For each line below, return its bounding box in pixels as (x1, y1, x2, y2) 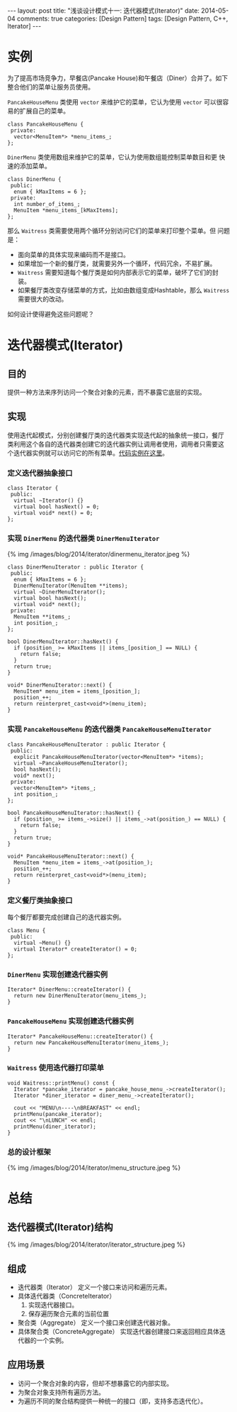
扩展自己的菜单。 (19, 106, 69, 115)
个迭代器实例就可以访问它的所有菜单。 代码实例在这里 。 (7, 449, 168, 457)
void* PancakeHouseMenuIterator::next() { (7, 853, 134, 860)
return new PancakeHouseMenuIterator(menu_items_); (13, 1039, 170, 1046)
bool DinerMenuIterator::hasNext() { (7, 638, 119, 645)
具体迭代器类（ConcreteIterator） (17, 1291, 116, 1300)
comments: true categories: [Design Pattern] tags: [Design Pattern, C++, (16, 14, 229, 23)
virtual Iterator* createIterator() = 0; (13, 946, 138, 953)
